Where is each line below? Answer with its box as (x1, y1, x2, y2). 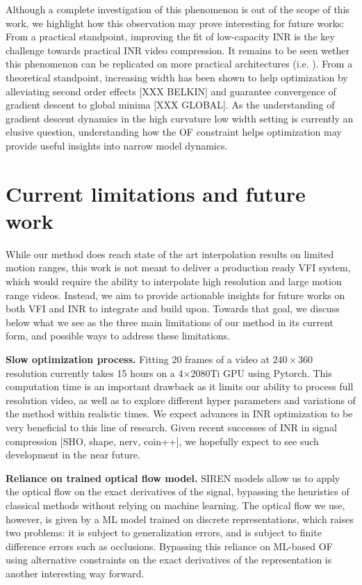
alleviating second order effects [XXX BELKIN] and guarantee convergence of (6, 83, 336, 98)
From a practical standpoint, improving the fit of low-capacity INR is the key (6, 29, 335, 44)
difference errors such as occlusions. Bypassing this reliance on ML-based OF (6, 538, 333, 553)
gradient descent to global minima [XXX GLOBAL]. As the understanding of (6, 97, 335, 112)
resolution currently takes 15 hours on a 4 (6, 365, 183, 380)
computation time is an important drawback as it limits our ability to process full (6, 379, 354, 394)
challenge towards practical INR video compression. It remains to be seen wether (6, 42, 349, 57)
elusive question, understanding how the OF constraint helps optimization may (6, 125, 342, 139)
